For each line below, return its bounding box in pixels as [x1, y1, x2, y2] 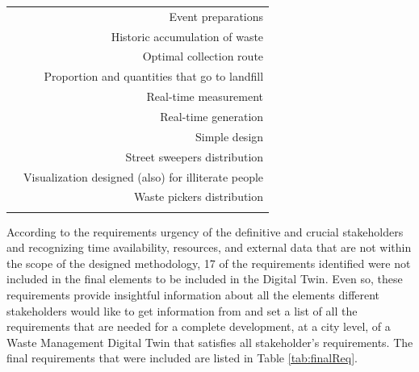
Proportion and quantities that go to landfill [44, 68, 264, 85]
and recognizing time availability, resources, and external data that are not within [6, 239, 412, 256]
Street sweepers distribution [125, 148, 264, 165]
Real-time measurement [146, 88, 264, 105]
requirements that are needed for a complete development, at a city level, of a [6, 318, 391, 335]
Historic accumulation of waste [111, 27, 264, 44]
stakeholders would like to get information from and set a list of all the [6, 302, 358, 319]
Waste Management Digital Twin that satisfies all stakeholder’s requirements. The [6, 333, 413, 350]
